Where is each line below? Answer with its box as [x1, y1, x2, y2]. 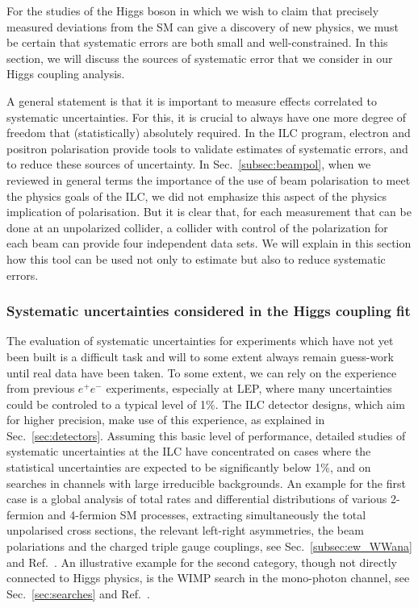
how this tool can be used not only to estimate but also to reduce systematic [6, 250, 386, 267]
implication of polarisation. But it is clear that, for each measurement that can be [6, 203, 412, 220]
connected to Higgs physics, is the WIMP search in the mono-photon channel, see [6, 569, 410, 586]
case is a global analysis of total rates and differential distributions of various [6, 490, 387, 507]
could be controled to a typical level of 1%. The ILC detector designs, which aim [6, 395, 405, 412]
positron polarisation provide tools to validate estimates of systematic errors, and [6, 140, 408, 156]
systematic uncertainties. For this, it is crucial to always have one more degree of [6, 108, 407, 125]
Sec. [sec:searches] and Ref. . [6, 585, 150, 602]
